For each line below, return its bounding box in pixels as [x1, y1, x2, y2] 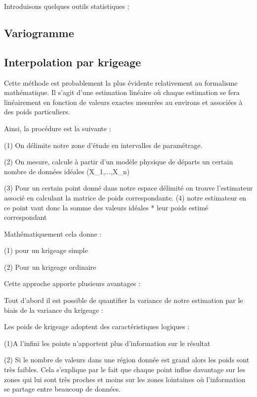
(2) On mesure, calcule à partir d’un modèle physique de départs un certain [4, 156, 233, 167]
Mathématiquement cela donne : [4, 228, 102, 239]
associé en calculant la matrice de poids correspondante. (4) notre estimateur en [4, 192, 247, 202]
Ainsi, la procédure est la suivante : [4, 123, 111, 133]
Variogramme [4, 25, 74, 40]
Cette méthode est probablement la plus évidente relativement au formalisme [4, 77, 238, 88]
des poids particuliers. [4, 106, 70, 117]
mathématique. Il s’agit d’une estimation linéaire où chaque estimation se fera [4, 87, 240, 98]
